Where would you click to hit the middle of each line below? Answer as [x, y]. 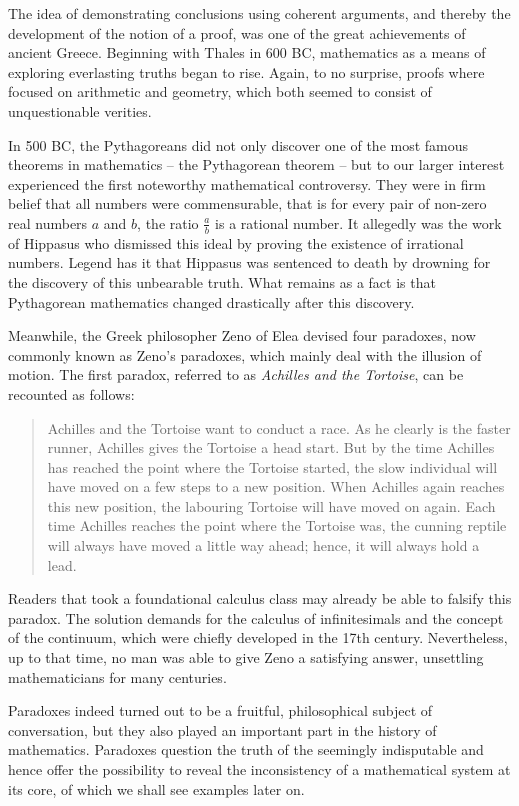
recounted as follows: [71, 393]
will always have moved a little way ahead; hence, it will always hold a [263, 545]
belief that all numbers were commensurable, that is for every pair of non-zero [247, 203]
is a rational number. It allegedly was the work [358, 222]
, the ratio [168, 222]
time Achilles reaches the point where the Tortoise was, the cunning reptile [277, 525]
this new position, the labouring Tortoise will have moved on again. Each [271, 505]
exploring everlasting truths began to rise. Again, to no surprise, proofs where [246, 71]
